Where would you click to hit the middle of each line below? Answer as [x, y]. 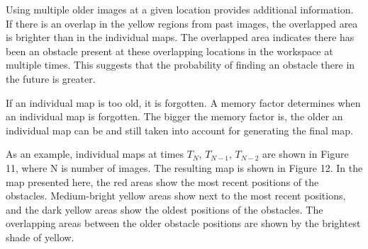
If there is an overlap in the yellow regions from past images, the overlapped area [182, 23]
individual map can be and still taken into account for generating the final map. [179, 130]
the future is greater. [51, 78]
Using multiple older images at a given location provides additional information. [180, 9]
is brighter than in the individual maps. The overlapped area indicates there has [180, 37]
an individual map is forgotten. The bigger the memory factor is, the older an [174, 116]
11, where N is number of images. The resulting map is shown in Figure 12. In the [184, 167]
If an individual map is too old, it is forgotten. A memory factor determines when [183, 102]
